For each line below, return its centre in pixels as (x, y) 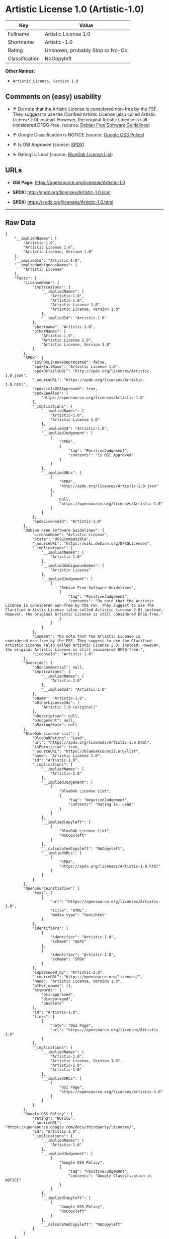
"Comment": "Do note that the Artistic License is (86, 637)
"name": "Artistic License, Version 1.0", (77, 981)
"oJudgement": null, (54, 721)
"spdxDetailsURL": (51, 371)
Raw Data (21, 223)
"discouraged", (57, 999)
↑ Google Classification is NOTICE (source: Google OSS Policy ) (78, 134)
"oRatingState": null (55, 725)
